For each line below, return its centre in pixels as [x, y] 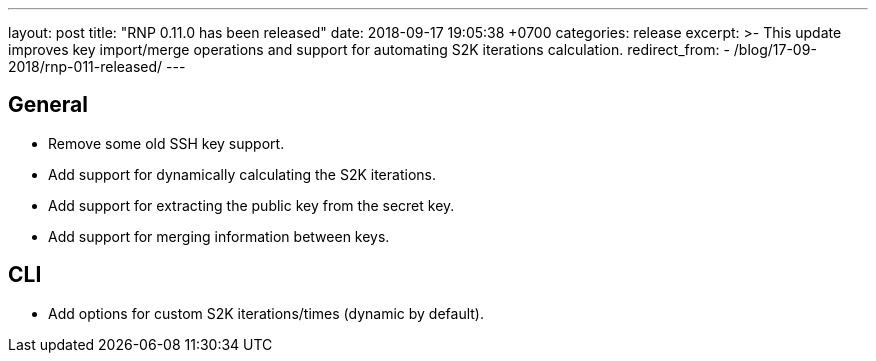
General [48, 105]
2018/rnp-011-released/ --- [97, 66]
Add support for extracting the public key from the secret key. [251, 205]
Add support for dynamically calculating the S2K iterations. [242, 174]
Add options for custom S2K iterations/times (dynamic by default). [266, 313]
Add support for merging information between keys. [219, 236]
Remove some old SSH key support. [166, 143]
